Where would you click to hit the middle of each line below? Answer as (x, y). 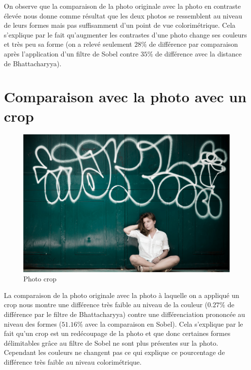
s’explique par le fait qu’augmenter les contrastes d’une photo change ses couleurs (125, 34)
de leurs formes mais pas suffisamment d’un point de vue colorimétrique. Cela (120, 25)
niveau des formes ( (33, 324)
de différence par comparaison (194, 44)
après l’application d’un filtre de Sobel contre (71, 53)
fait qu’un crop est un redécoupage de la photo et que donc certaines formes (117, 333)
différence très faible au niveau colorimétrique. (73, 362)
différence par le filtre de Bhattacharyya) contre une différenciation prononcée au (125, 314)
